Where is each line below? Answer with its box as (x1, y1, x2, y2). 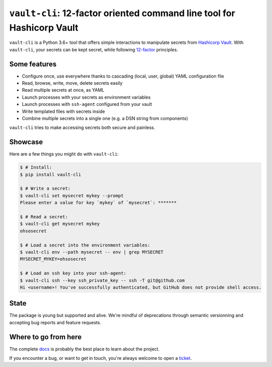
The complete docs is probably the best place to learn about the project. (9, 346, 160, 352)
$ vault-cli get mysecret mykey (20, 221, 100, 227)
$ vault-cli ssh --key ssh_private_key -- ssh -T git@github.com (20, 277, 185, 283)
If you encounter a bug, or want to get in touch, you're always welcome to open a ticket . (9, 355, 192, 361)
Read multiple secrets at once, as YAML (22, 87, 105, 93)
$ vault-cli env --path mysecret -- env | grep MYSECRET (20, 249, 164, 255)
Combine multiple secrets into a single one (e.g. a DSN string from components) (22, 115, 188, 121)
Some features (9, 59, 57, 68)
